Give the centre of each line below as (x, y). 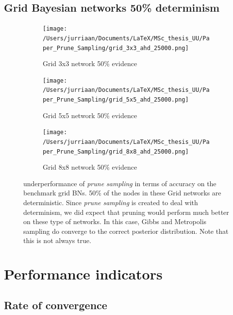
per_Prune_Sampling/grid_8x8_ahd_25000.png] (116, 151)
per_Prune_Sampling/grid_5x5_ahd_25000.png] (116, 100)
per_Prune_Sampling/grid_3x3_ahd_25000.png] (116, 48)
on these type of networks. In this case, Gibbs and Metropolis (115, 221)
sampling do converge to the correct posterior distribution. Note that (126, 231)
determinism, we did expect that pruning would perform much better (126, 212)
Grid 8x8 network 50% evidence (90, 167)
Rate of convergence (56, 305)
